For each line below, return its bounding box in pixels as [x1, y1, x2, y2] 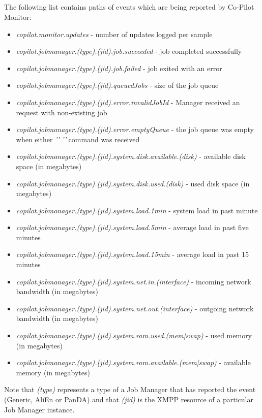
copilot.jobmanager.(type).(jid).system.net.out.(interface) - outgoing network [16, 303, 254, 313]
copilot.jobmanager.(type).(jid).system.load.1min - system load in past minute [16, 205, 258, 215]
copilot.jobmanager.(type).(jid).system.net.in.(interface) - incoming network [16, 276, 251, 286]
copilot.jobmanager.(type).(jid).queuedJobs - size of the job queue [16, 80, 219, 90]
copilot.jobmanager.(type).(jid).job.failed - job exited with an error [16, 62, 222, 73]
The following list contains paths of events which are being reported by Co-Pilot [4, 2, 254, 12]
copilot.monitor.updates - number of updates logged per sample [16, 28, 213, 39]
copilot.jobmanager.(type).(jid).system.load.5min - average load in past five [16, 222, 249, 233]
